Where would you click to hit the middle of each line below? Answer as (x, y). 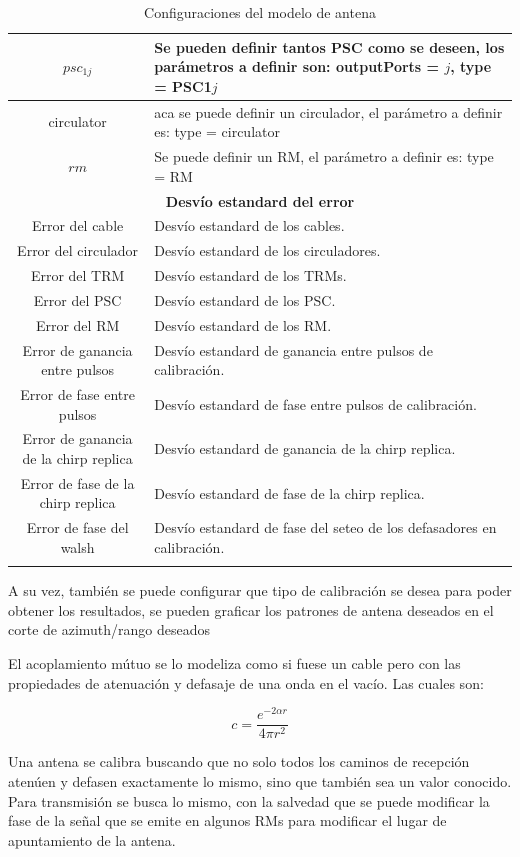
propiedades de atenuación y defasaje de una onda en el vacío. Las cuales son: (246, 682)
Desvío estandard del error (260, 200)
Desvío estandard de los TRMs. (250, 275)
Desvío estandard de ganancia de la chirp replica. (305, 448)
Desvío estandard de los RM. (243, 324)
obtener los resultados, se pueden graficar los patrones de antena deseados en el (251, 609)
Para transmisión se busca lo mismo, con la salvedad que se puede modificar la (249, 800)
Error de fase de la (77, 482)
